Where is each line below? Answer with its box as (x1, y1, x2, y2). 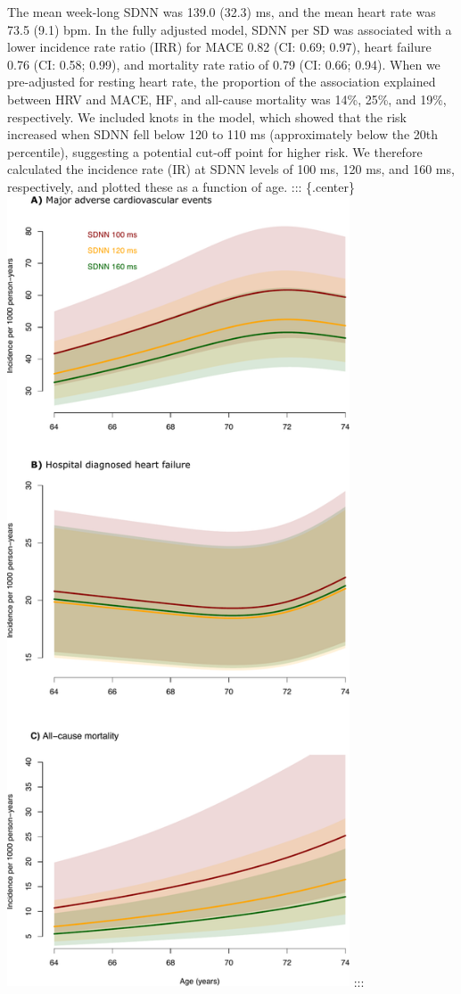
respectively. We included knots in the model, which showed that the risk (7, 107, 407, 126)
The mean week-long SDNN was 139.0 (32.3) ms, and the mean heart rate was (7, 3, 436, 21)
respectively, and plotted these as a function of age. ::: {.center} (7, 177, 355, 195)
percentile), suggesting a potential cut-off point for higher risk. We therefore (7, 142, 423, 161)
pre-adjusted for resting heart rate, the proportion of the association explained (7, 72, 436, 91)
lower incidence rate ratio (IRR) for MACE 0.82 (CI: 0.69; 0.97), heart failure (7, 37, 432, 56)
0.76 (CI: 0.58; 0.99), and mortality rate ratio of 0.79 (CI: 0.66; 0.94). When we (7, 54, 440, 73)
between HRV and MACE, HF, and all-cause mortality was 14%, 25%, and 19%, (7, 89, 447, 108)
